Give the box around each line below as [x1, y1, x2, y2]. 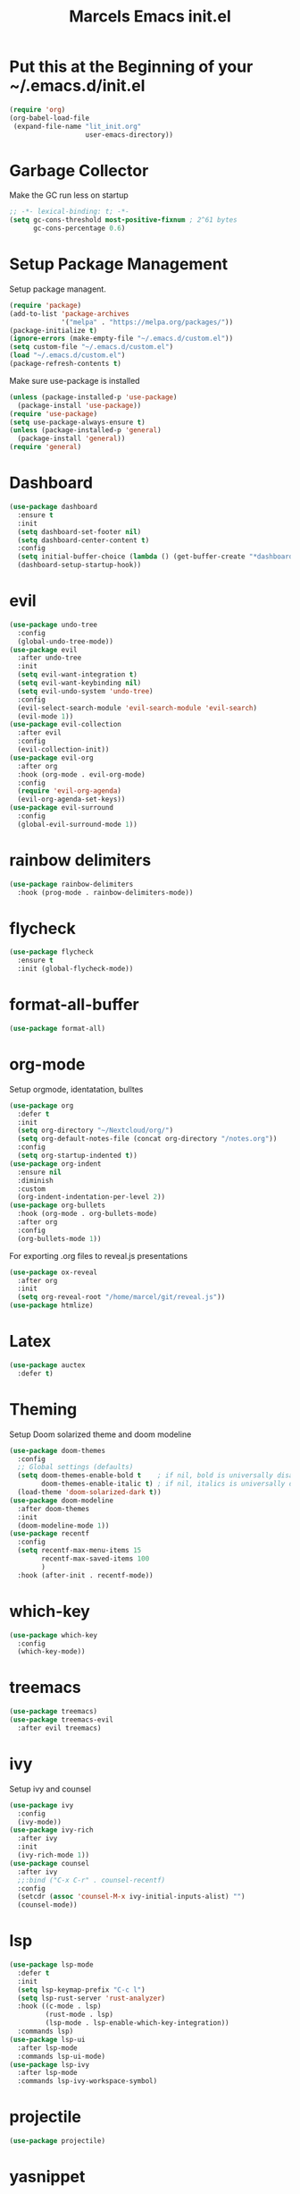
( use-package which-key [9, 1630, 98, 1639]
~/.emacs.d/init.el [9, 76, 146, 96]
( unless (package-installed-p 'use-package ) [9, 392, 178, 402]
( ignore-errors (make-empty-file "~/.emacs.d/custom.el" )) [9, 334, 234, 344]
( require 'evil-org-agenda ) [17, 787, 122, 795]
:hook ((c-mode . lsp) [17, 2002, 102, 2011]
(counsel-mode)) [17, 1901, 78, 1909]
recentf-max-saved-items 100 [41, 1554, 150, 1563]
